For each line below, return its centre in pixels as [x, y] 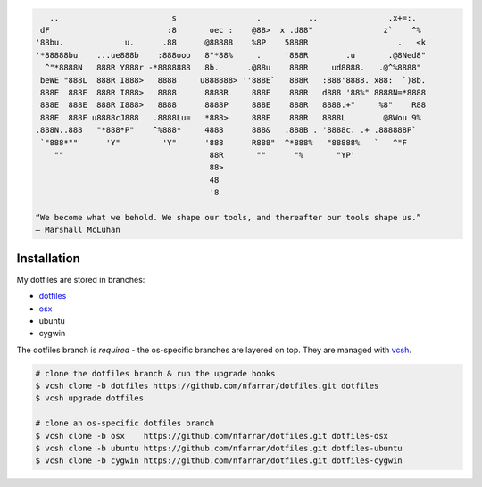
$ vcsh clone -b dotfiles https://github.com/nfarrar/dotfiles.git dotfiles [207, 386]
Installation [48, 258]
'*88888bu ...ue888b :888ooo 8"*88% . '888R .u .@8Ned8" [231, 55]
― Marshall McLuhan [78, 230]
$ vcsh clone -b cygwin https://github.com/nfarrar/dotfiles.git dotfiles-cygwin [219, 461]
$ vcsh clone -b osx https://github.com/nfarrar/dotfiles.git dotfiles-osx [212, 436]
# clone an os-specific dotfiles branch [125, 423]
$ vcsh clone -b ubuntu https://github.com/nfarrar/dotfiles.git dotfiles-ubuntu [219, 449]
